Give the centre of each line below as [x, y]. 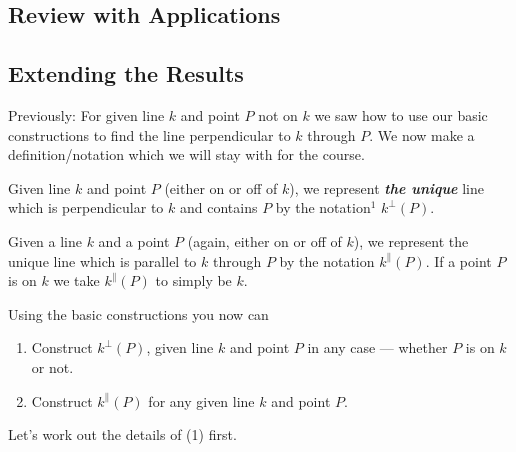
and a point [134, 240]
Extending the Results [126, 73]
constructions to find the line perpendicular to [149, 134]
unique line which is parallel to [102, 260]
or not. [52, 366]
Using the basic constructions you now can [138, 313]
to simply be [193, 280]
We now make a [426, 134]
